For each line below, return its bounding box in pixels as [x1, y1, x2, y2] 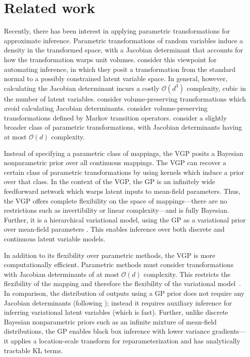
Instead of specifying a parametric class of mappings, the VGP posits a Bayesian [4, 148, 243, 158]
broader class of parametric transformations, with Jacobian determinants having [4, 122, 242, 132]
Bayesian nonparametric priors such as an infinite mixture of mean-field [4, 316, 217, 326]
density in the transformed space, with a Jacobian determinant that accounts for [4, 45, 243, 55]
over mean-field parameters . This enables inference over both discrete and [4, 224, 225, 234]
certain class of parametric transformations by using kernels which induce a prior [4, 167, 244, 177]
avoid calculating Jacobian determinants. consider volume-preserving [4, 103, 208, 113]
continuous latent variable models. [4, 234, 106, 243]
